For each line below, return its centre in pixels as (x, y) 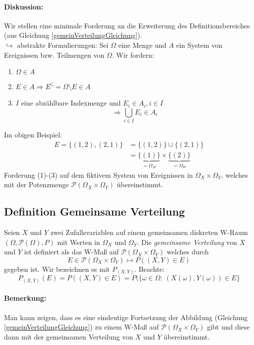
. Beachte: (150, 269)
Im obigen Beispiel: (33, 135)
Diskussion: (24, 6)
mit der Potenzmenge (36, 184)
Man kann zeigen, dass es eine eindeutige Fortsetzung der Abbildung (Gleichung (126, 317)
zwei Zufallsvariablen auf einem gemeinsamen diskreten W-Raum (149, 232)
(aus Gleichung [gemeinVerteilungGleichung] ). (73, 35)
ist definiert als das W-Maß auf (71, 252)
